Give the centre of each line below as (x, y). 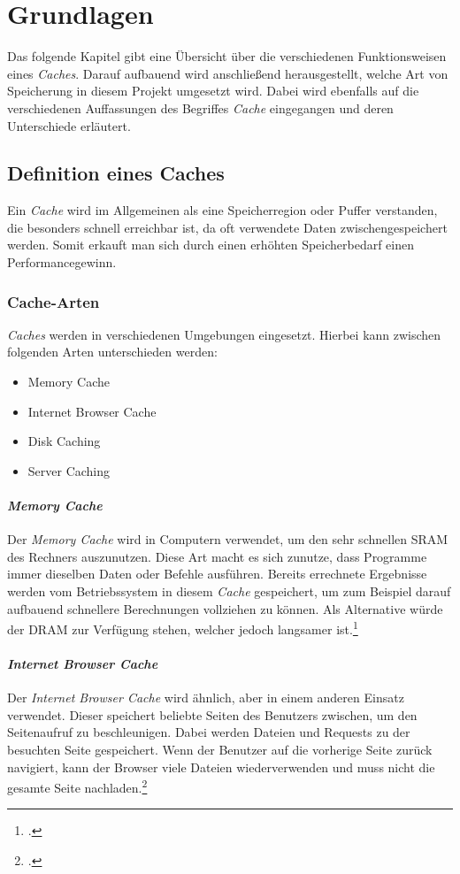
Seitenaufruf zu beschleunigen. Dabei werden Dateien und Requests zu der (209, 732)
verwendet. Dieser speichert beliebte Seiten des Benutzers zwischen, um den (212, 714)
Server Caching (69, 470)
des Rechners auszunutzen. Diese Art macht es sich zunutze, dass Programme (217, 556)
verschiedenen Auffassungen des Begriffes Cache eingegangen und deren (200, 107)
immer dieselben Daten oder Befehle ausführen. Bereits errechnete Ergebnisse (217, 574)
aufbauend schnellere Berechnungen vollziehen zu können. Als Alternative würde (225, 608)
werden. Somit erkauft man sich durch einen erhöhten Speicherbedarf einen (211, 245)
